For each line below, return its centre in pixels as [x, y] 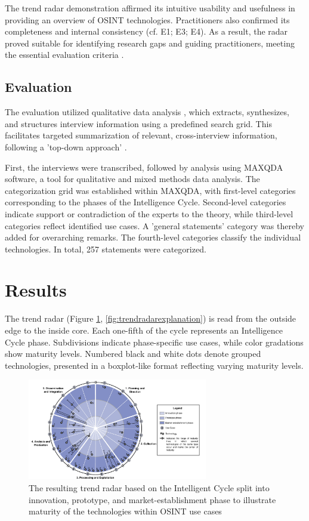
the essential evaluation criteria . [64, 55]
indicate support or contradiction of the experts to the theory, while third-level [149, 213]
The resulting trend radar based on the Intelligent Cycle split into [149, 487]
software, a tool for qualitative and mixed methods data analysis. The [132, 179]
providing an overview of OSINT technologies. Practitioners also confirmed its [147, 19]
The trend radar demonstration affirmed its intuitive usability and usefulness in [150, 8]
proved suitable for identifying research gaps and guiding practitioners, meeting [150, 43]
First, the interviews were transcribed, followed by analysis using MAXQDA [144, 167]
